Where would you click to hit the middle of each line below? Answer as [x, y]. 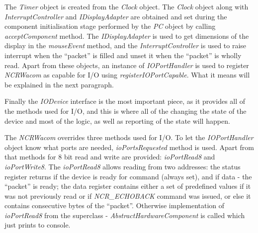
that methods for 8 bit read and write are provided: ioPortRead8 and [110, 157]
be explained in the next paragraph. [59, 84]
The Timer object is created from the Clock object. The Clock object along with [127, 6]
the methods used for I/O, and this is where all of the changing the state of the [126, 111]
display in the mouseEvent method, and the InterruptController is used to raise [126, 45]
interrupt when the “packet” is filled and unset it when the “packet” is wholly [123, 55]
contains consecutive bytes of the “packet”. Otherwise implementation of [115, 205]
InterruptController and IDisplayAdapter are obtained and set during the [116, 16]
